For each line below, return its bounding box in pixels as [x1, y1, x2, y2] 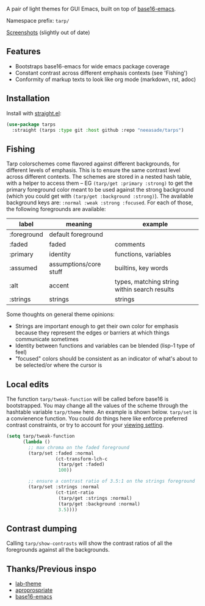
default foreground [49, 230, 104, 239]
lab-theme [15, 580, 41, 587]
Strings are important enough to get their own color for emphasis [15, 323, 179, 330]
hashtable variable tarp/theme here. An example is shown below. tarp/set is [6, 408, 198, 416]
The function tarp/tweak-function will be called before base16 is [6, 395, 169, 402]
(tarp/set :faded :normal [28, 450, 95, 456]
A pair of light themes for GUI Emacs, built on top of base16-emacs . [6, 5, 176, 12]
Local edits [6, 379, 49, 389]
